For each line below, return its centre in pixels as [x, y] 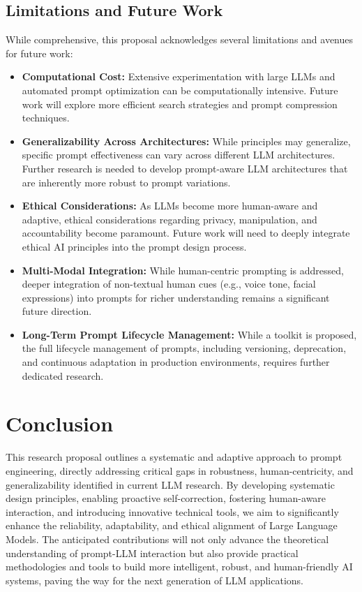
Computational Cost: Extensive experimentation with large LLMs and [179, 76]
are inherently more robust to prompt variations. [126, 182]
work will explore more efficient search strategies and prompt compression [180, 104]
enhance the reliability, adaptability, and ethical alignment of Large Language [172, 525]
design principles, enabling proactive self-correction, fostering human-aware [166, 498]
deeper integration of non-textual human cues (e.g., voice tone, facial [169, 284]
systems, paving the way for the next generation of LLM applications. [154, 580]
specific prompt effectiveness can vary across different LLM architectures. [179, 155]
